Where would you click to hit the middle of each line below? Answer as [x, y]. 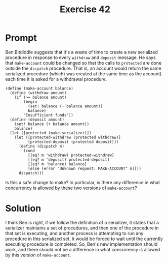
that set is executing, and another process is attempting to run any [74, 233]
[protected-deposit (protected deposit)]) [73, 142]
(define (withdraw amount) [38, 93]
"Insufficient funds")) [48, 115]
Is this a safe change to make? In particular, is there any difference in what [83, 182]
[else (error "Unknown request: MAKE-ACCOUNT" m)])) [85, 168]
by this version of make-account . [38, 255]
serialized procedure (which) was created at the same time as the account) [83, 74]
